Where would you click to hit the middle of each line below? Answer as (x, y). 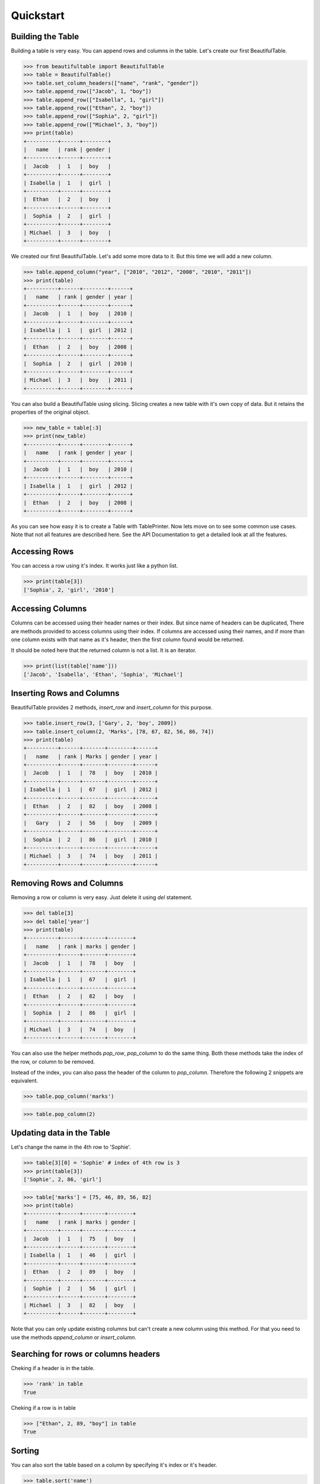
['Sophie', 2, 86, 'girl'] (63, 1179)
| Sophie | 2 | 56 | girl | (80, 1288)
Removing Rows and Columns (67, 884)
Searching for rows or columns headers (86, 1354)
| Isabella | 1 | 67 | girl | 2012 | (91, 790)
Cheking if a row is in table (44, 1407)
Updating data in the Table (61, 1133)
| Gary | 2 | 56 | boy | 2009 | (91, 823)
